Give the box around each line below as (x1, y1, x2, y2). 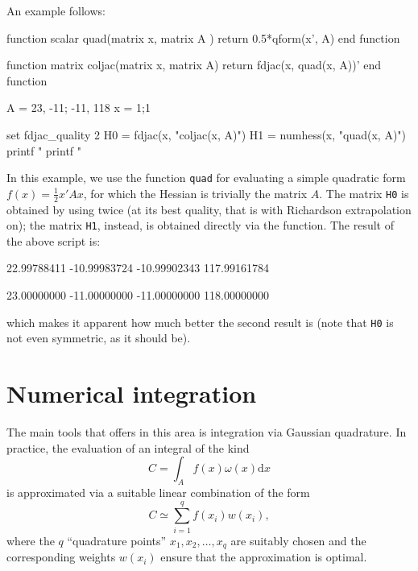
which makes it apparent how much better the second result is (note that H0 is (6, 313, 394, 330)
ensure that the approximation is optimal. (160, 548, 367, 565)
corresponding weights (6, 548, 116, 565)
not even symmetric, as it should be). (6, 329, 191, 346)
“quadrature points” (67, 532, 167, 548)
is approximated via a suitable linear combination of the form (6, 484, 310, 501)
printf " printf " (6, 142, 82, 159)
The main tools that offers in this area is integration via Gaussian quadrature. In (6, 424, 407, 441)
